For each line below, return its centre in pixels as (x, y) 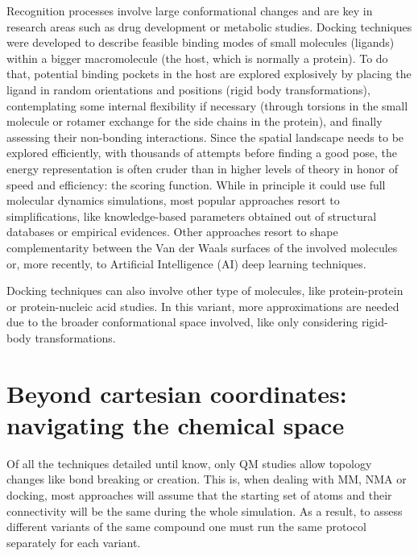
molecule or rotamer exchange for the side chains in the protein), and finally (195, 121)
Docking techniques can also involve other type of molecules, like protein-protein (205, 290)
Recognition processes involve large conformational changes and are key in (190, 10)
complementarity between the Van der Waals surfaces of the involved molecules (202, 247)
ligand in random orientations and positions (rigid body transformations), (188, 89)
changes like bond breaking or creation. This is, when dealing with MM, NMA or (207, 479)
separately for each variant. (74, 542)
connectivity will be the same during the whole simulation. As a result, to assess (205, 510)
